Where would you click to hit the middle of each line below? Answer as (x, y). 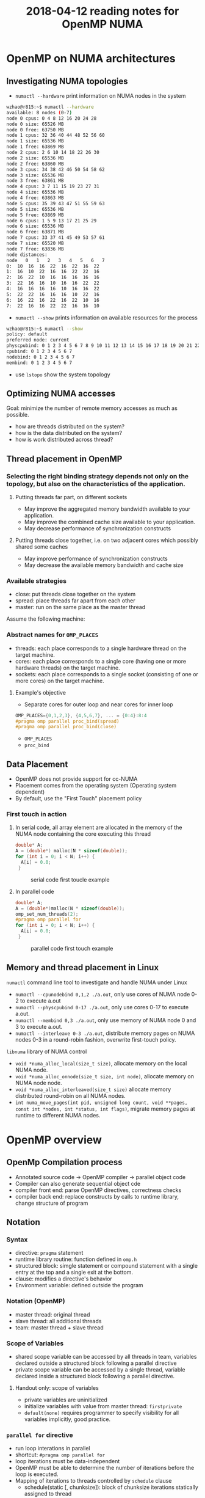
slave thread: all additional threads (58, 1321)
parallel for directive (40, 1435)
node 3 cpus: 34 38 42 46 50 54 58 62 (56, 169)
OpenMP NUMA (103, 24)
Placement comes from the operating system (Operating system (96, 786)
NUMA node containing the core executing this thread (83, 834)
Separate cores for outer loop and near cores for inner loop (99, 704)
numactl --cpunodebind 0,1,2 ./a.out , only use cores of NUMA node (103, 994)
